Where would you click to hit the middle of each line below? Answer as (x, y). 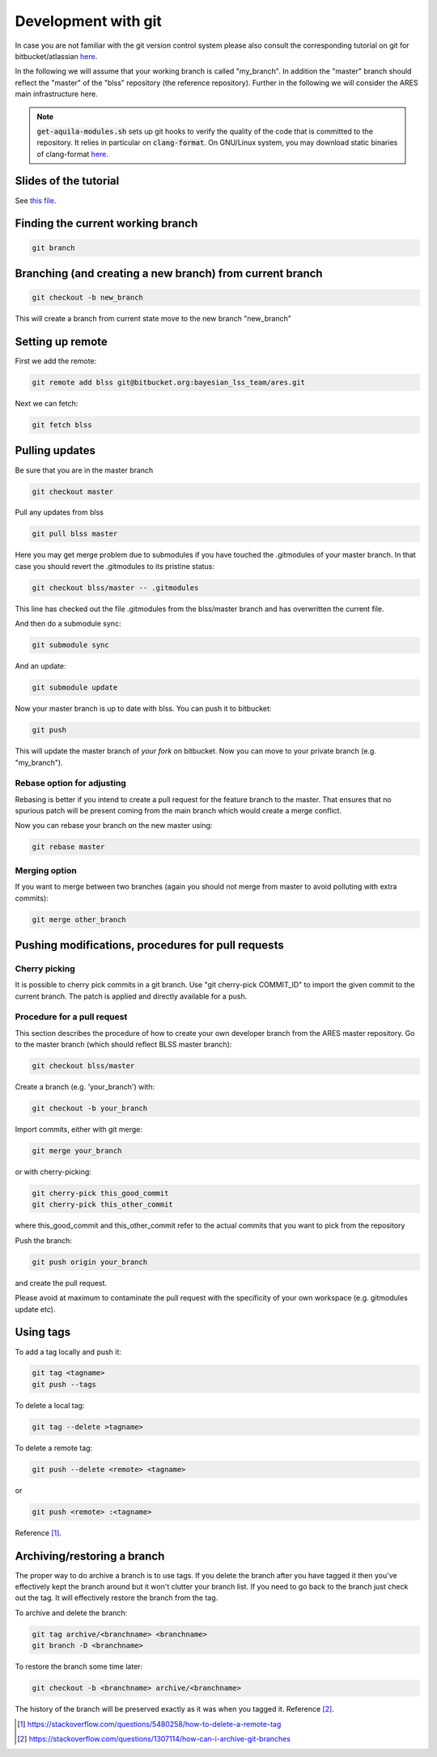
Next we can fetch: (47, 404)
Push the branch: (44, 1240)
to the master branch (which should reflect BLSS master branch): (123, 1045)
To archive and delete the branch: (71, 1613)
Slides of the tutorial (67, 181)
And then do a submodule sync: (68, 624)
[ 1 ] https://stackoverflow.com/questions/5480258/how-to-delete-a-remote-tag (149, 1724)
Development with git (88, 21)
